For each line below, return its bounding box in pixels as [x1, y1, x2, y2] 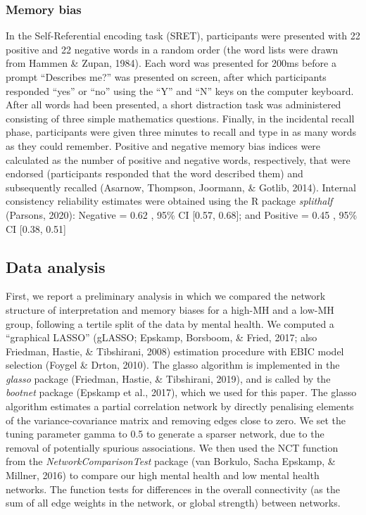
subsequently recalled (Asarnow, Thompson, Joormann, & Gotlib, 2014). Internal [6, 179, 356, 194]
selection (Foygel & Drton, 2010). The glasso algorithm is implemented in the [6, 357, 340, 372]
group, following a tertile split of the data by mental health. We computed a [6, 316, 334, 331]
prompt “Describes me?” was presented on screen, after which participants [6, 70, 327, 84]
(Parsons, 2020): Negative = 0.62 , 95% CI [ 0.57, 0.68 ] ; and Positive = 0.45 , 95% [6, 207, 358, 222]
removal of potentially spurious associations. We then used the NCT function [6, 440, 339, 454]
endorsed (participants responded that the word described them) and [6, 166, 303, 181]
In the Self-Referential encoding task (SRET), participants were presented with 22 [6, 28, 360, 43]
